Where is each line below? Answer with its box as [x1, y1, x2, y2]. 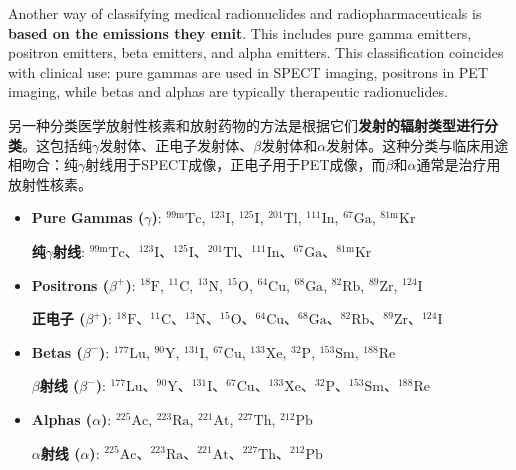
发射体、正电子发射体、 [99, 134, 254, 155]
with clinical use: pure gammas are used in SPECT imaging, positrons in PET [8, 61, 489, 82]
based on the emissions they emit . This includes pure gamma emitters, [8, 22, 472, 43]
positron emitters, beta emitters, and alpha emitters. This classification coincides [8, 42, 504, 63]
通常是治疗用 [416, 154, 501, 175]
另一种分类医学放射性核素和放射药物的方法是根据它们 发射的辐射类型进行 [8, 114, 484, 135]
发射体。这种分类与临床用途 [326, 134, 509, 155]
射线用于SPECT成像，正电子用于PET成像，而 [85, 154, 386, 175]
